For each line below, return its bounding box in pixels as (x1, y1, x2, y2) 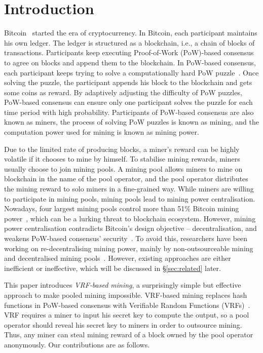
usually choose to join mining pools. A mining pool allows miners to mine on (4, 163, 243, 174)
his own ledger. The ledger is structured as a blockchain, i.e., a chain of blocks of (4, 37, 255, 48)
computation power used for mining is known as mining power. (4, 127, 199, 137)
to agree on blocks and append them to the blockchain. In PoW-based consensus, (4, 57, 256, 67)
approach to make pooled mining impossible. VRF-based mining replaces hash (4, 289, 247, 300)
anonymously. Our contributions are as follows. (4, 339, 150, 349)
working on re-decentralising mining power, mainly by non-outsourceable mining (4, 243, 253, 253)
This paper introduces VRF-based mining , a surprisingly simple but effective (4, 280, 241, 290)
